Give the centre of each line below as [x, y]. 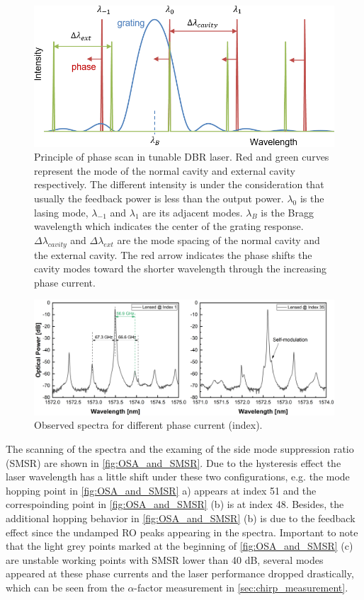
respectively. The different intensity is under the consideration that [179, 184]
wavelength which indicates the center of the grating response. [169, 226]
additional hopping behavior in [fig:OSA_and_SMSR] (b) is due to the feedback [181, 518]
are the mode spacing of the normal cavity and [218, 240]
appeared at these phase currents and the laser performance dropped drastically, [180, 573]
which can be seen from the [65, 587]
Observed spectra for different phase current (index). [148, 425]
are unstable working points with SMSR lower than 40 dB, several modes [165, 559]
